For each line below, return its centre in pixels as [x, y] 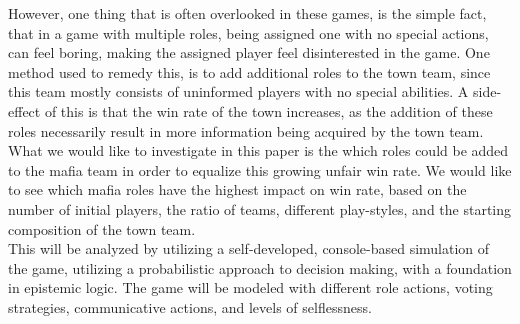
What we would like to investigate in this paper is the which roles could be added [258, 150]
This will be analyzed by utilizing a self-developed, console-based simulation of [249, 248]
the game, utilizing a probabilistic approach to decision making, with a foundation [260, 267]
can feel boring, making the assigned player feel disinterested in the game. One [249, 52]
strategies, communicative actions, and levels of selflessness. [190, 306]
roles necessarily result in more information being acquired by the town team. [246, 130]
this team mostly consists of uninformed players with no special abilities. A [238, 91]
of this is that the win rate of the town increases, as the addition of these [268, 110]
